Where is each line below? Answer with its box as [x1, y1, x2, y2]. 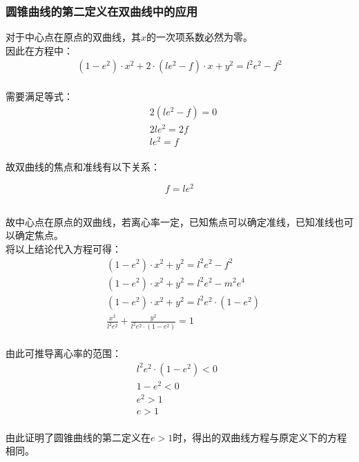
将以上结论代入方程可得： [6, 241, 122, 256]
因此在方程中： [6, 43, 73, 57]
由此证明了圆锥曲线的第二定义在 [6, 430, 151, 444]
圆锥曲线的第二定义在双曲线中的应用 [6, 2, 198, 19]
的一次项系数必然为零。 [146, 30, 253, 44]
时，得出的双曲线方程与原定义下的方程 [173, 430, 347, 444]
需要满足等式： [6, 89, 73, 104]
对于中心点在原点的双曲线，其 [6, 30, 141, 44]
